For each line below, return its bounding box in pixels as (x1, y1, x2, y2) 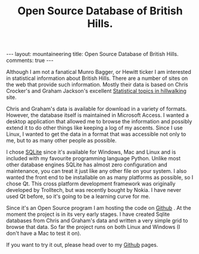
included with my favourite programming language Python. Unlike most (6, 155, 181, 162)
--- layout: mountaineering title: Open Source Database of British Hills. (6, 51, 179, 58)
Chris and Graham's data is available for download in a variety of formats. (6, 106, 187, 113)
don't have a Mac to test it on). (6, 230, 82, 237)
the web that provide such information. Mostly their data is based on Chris (6, 81, 189, 88)
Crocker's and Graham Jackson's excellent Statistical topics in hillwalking (6, 88, 186, 95)
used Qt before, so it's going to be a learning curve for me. (6, 193, 151, 200)
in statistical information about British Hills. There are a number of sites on (6, 75, 188, 82)
